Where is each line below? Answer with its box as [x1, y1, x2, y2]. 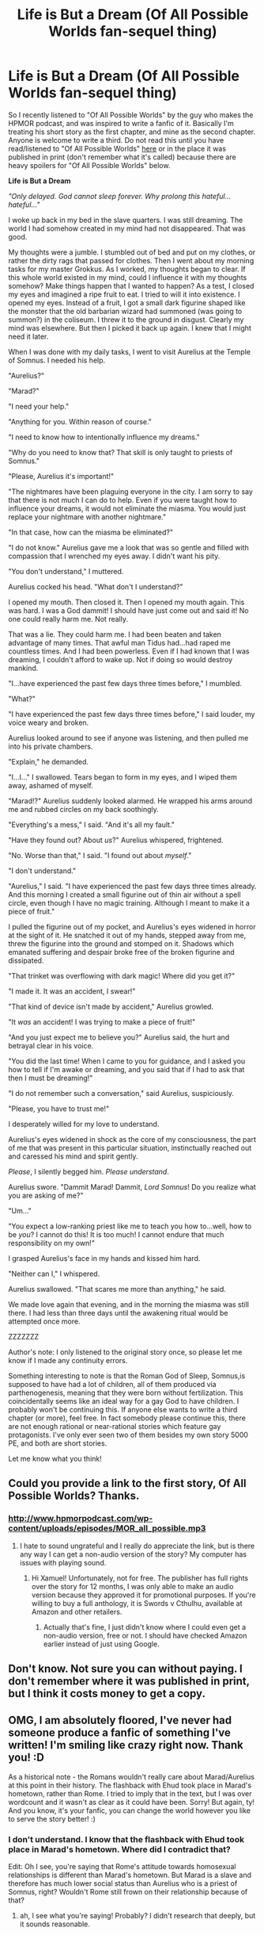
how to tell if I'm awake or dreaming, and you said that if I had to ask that [8, 1064, 245, 1074]
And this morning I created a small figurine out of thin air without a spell [8, 890, 241, 899]
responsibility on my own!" [8, 1238, 95, 1247]
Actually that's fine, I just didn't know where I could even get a [43, 1622, 247, 1631]
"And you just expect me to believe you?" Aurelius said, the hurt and [8, 1033, 230, 1042]
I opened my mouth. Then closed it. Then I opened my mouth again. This [8, 597, 245, 607]
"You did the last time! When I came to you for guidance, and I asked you [8, 1056, 246, 1066]
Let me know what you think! [8, 1454, 102, 1463]
